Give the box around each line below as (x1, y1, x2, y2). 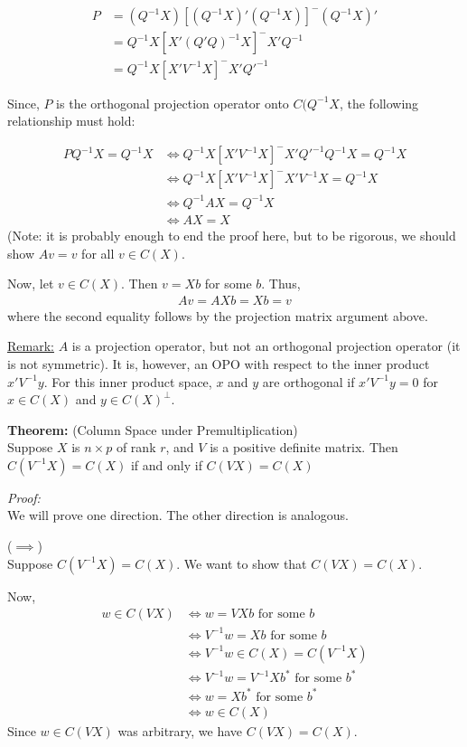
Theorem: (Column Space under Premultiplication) (7, 420, 298, 439)
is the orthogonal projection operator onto (56, 93, 289, 112)
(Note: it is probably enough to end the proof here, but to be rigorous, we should (7, 225, 456, 244)
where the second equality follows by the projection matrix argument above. (7, 306, 428, 325)
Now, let (7, 274, 54, 293)
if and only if (130, 455, 202, 474)
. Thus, (261, 274, 301, 293)
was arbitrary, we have (117, 721, 243, 740)
